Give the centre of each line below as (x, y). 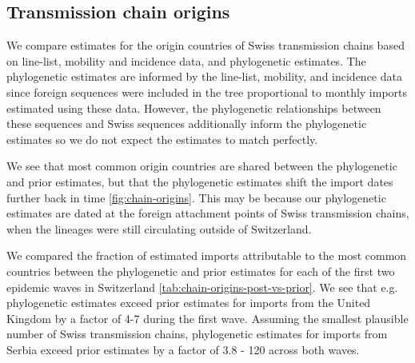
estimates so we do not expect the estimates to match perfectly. (162, 139)
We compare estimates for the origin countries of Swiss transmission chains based (206, 45)
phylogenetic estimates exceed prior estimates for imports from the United (189, 303)
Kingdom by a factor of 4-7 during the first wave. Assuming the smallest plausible (207, 318)
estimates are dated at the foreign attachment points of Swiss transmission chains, (208, 213)
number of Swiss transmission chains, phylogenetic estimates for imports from (197, 334)
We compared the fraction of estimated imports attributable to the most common (207, 255)
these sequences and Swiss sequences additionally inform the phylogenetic (187, 124)
